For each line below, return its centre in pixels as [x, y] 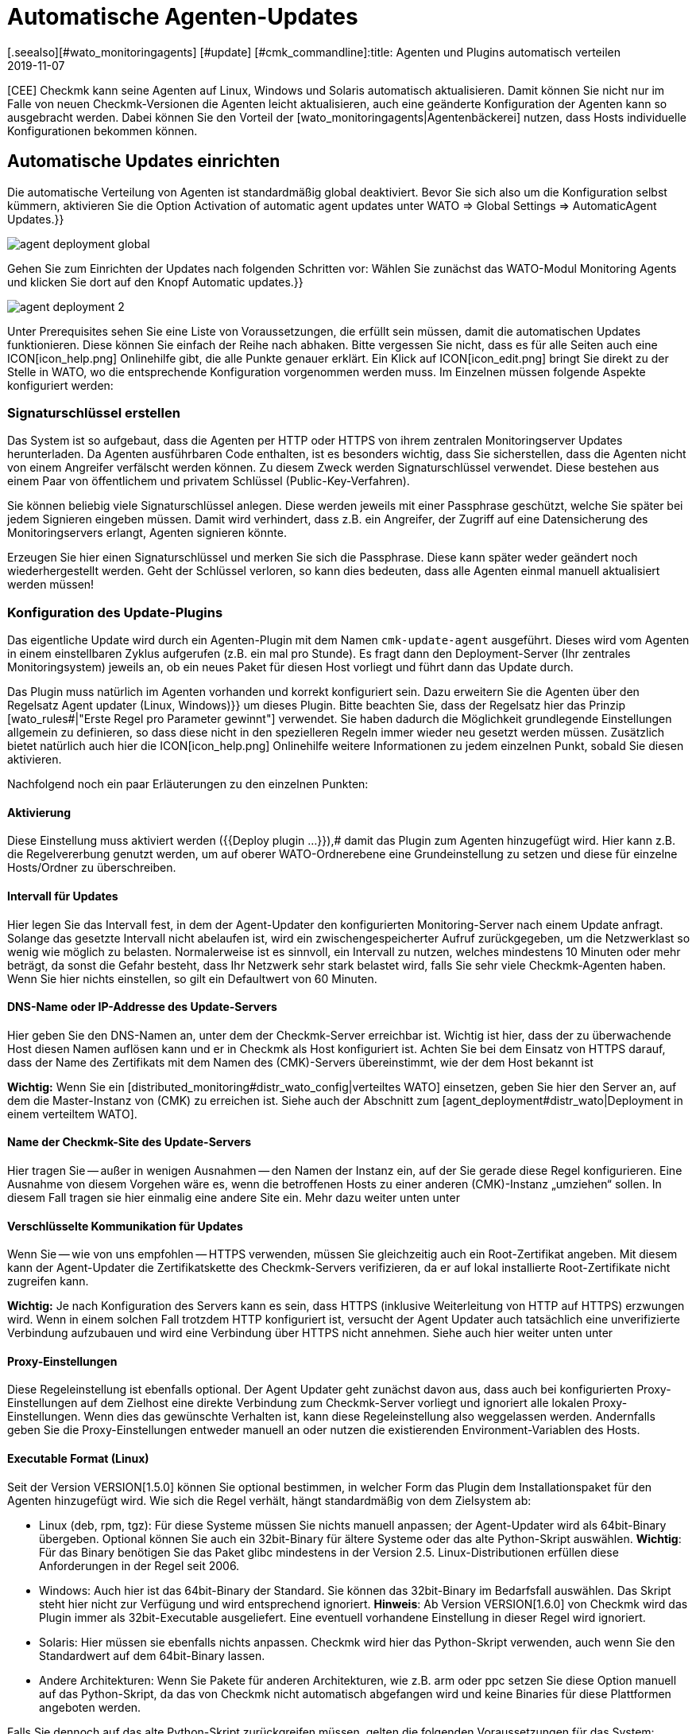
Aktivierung [39, 812]
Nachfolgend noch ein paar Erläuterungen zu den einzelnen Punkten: [188, 784]
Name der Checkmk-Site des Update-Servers [130, 1142]
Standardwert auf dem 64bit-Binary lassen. [152, 1655]
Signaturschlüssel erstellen [94, 412]
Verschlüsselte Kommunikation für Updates [125, 1226]
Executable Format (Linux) [78, 1459]
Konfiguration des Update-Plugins [115, 612]
